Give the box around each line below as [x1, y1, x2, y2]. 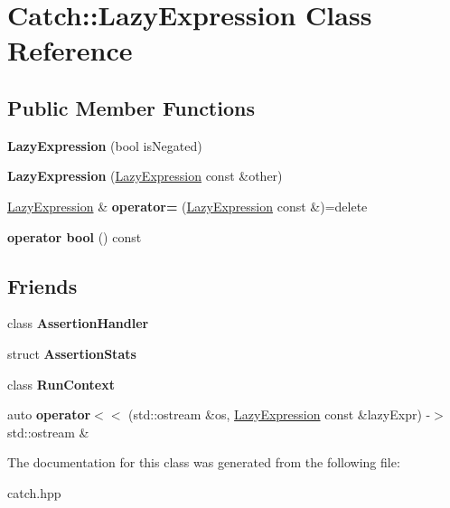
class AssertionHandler [7, 314, 149, 333]
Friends [7, 271, 78, 299]
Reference [7, 32, 133, 69]
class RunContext [7, 374, 115, 393]
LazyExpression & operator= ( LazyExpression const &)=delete [7, 196, 368, 215]
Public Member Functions [7, 93, 255, 121]
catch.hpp [7, 483, 61, 502]
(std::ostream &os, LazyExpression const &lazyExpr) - [128, 405, 431, 424]
